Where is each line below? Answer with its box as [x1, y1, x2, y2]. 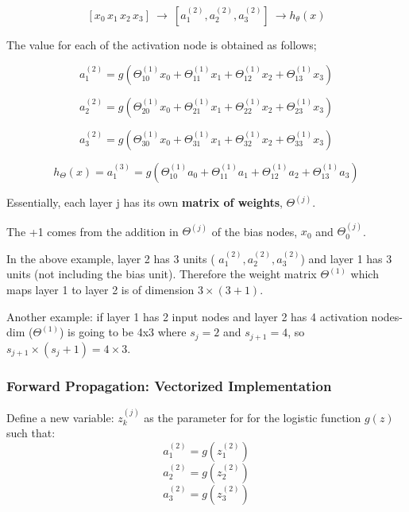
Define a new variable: [6, 409, 114, 425]
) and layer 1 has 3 [300, 250, 392, 266]
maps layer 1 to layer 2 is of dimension [6, 281, 195, 298]
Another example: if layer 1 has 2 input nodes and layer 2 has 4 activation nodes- [6, 308, 403, 324]
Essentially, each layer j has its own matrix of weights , [6, 194, 283, 211]
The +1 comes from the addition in [6, 223, 179, 239]
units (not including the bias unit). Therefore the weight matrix [6, 266, 317, 282]
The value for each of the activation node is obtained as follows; [6, 37, 317, 52]
